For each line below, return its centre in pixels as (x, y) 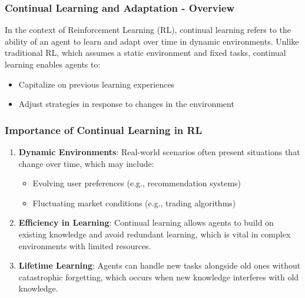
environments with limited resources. (85, 245)
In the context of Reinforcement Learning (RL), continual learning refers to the (148, 30)
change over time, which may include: (86, 163)
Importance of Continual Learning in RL (104, 130)
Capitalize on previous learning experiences (97, 84)
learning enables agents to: (53, 64)
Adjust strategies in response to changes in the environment (126, 104)
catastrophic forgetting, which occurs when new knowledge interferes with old (159, 277)
